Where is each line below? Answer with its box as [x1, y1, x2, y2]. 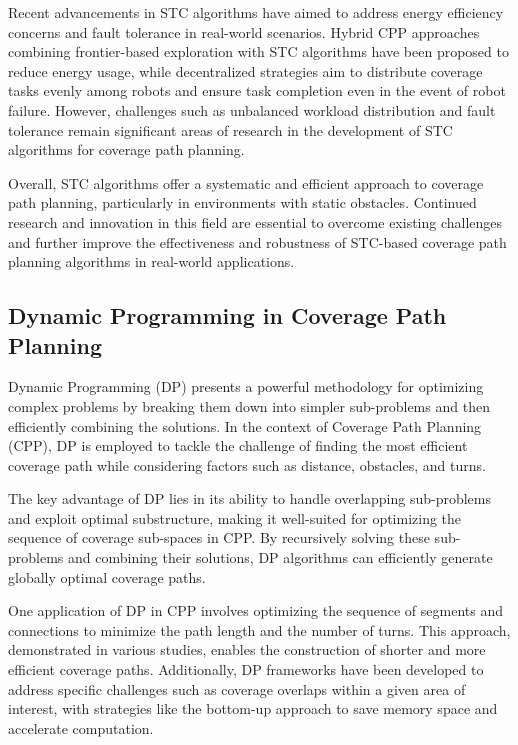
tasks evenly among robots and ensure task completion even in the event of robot [8, 80, 506, 101]
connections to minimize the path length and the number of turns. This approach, [8, 619, 511, 640]
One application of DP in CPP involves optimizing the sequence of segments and [8, 600, 503, 621]
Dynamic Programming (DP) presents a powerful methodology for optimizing [8, 376, 484, 397]
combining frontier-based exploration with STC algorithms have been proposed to [8, 41, 509, 62]
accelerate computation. [8, 717, 154, 738]
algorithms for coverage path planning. [8, 139, 245, 160]
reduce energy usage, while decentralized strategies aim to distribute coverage [8, 60, 483, 81]
